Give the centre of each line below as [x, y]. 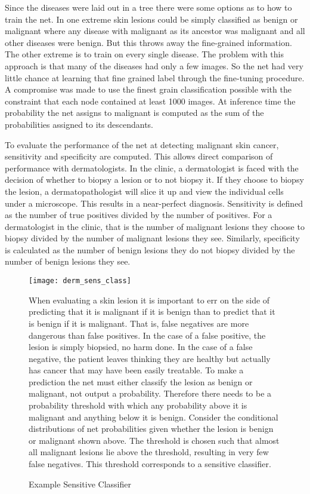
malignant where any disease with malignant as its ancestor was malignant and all [155, 31]
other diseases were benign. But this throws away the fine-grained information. [148, 42]
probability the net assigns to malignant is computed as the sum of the [134, 113]
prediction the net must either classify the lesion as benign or [141, 381]
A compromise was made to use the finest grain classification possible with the [148, 89]
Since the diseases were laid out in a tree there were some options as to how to [148, 7]
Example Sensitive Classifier [80, 484]
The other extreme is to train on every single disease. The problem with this [144, 54]
